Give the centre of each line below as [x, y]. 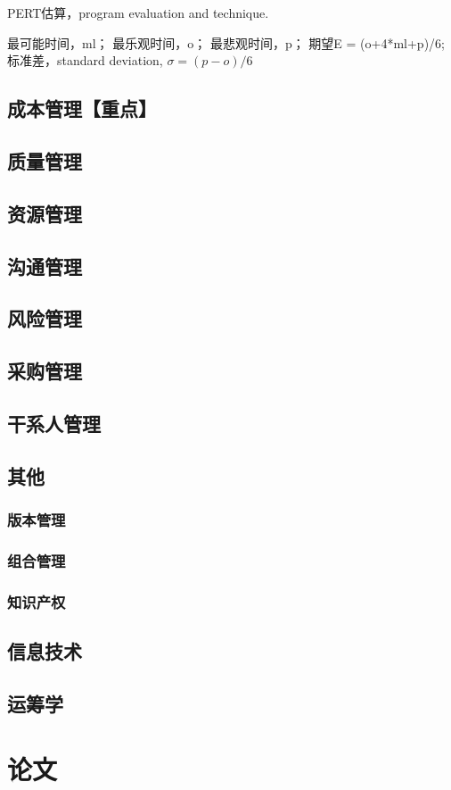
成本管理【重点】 [82, 108]
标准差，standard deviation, [85, 60]
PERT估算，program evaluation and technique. [138, 12]
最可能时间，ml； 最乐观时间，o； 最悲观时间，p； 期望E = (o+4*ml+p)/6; [226, 42]
